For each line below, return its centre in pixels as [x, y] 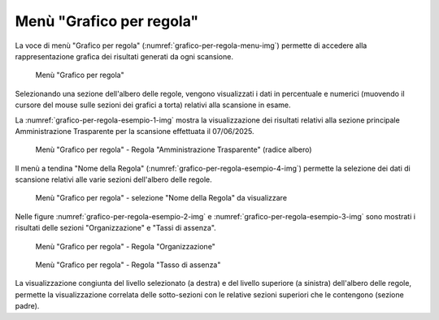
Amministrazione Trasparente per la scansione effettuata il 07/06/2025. [135, 131]
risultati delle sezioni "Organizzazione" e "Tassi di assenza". [116, 228]
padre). [27, 306]
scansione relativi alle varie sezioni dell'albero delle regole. [114, 179]
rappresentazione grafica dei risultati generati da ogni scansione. [124, 56]
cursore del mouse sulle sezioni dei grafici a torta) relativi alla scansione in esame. [153, 105]
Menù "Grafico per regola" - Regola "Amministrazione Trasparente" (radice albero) [174, 149]
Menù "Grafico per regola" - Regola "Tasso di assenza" [128, 265]
